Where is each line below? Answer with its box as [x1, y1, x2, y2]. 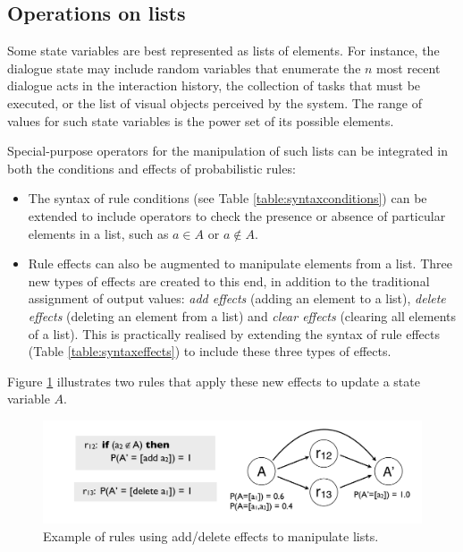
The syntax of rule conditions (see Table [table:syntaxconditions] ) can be [28, 189, 427, 208]
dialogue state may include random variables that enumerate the [7, 58, 361, 77]
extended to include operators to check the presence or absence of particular [28, 206, 446, 225]
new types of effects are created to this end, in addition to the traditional [28, 271, 430, 290]
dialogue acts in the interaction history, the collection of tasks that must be [7, 76, 421, 95]
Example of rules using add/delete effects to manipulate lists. [43, 527, 379, 545]
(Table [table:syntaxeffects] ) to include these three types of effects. [28, 342, 391, 361]
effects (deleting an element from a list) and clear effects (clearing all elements [28, 306, 457, 325]
